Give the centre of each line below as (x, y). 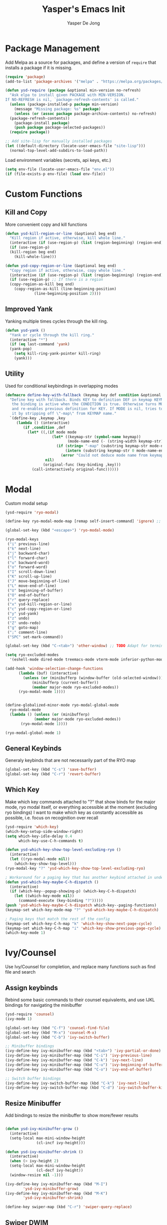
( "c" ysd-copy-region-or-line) (40, 609)
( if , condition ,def (44, 427)
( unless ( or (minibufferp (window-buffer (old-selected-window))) (93, 678)
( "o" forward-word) (28, 567)
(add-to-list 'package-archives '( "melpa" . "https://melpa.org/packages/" (85, 81)
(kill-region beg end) (33, 252)
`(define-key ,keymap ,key (38, 418)
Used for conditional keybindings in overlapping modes (62, 386)
